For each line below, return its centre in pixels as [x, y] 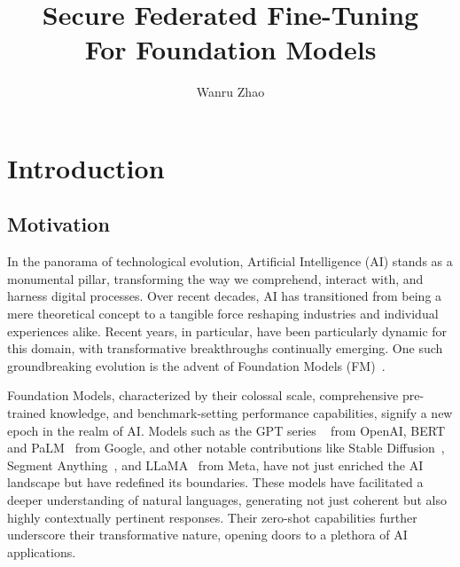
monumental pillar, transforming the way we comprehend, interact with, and [215, 278]
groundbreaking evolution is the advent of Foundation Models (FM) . [196, 365]
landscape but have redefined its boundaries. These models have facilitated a [215, 482]
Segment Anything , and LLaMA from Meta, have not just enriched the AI [215, 465]
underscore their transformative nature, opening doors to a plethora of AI [207, 535]
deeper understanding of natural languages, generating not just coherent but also [227, 500]
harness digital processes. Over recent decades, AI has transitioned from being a [225, 296]
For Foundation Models [230, 49]
